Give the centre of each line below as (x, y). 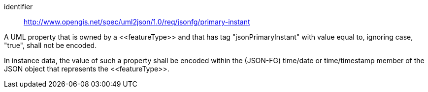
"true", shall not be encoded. (50, 45)
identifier (18, 7)
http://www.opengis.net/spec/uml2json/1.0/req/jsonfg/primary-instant (137, 22)
